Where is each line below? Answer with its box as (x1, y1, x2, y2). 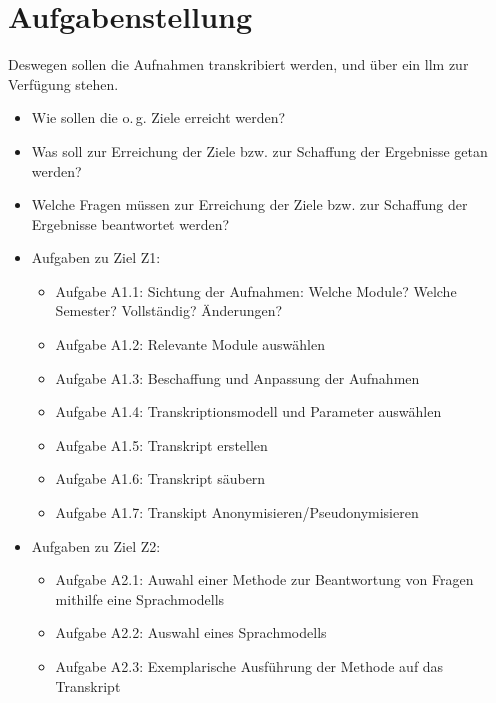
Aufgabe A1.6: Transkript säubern (55, 468, 266, 489)
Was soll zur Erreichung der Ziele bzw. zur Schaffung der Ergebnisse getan (31, 140, 488, 161)
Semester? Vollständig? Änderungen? (55, 300, 283, 321)
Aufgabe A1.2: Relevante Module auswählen (55, 334, 325, 355)
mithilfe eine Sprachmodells (55, 588, 225, 609)
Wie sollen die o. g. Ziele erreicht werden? (31, 107, 286, 128)
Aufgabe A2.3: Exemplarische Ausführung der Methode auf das (55, 656, 444, 676)
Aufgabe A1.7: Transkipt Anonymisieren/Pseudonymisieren (55, 502, 419, 523)
